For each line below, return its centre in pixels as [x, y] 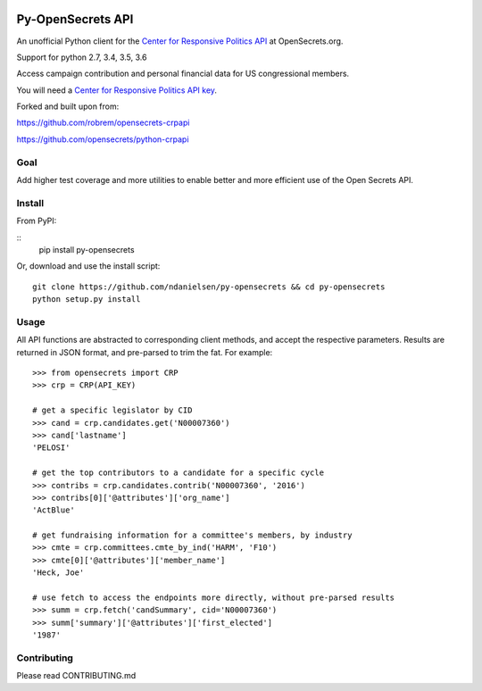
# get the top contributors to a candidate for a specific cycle [179, 473]
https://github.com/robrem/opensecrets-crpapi [103, 123]
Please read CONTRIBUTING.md [76, 676]
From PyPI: [37, 221]
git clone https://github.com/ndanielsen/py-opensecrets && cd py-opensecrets [209, 287]
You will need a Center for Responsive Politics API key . [117, 90]
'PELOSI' [51, 448]
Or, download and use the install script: [88, 266]
